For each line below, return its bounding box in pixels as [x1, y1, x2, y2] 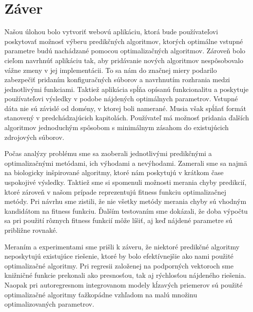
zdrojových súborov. [4, 132, 64, 142]
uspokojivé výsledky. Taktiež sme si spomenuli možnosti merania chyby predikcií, [4, 177, 247, 187]
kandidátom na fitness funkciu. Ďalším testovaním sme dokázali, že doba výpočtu [4, 205, 248, 216]
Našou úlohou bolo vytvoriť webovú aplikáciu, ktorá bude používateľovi [4, 26, 218, 37]
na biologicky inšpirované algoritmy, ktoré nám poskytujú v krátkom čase [4, 167, 224, 178]
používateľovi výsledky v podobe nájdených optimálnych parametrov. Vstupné [4, 93, 238, 104]
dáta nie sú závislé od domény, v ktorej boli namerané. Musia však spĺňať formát [4, 103, 246, 113]
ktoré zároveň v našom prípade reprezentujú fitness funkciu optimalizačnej [4, 186, 227, 197]
